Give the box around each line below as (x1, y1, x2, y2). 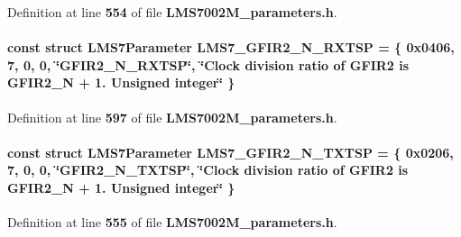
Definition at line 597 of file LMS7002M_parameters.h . (7, 107, 337, 126)
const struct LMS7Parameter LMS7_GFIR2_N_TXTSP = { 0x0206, (7, 142, 454, 161)
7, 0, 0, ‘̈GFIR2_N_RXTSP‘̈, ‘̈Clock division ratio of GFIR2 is (7, 55, 410, 74)
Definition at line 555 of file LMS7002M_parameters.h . (7, 213, 337, 232)
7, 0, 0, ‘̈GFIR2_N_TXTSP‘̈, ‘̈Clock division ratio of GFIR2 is (7, 160, 409, 179)
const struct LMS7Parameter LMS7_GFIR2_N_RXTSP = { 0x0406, (7, 38, 455, 57)
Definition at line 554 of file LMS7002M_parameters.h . (7, 3, 337, 21)
